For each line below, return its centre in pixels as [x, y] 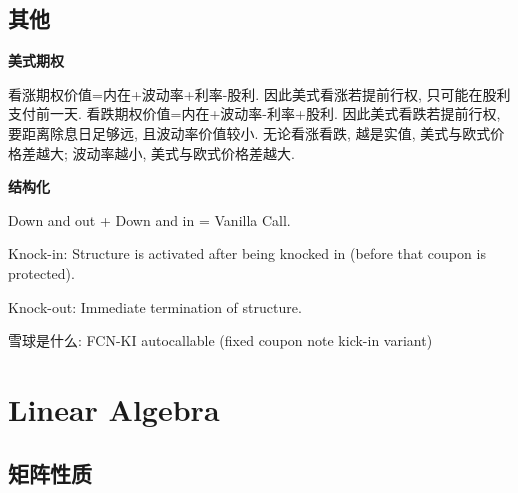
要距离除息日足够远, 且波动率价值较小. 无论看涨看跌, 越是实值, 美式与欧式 [249, 132]
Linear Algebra [114, 408]
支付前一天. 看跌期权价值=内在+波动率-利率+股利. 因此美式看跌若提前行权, [254, 113]
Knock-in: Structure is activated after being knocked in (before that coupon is [247, 253]
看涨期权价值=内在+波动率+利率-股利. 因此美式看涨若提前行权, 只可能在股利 [259, 93]
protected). [41, 272]
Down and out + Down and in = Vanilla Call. [149, 219]
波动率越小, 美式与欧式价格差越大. [183, 152]
